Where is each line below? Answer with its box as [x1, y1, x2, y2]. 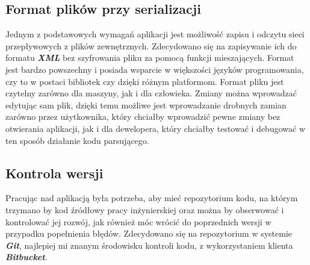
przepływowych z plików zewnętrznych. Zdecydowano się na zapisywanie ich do [5, 39, 297, 52]
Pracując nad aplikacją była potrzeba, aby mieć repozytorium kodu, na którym [5, 192, 298, 204]
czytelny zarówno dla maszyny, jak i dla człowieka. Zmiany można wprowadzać [5, 87, 297, 99]
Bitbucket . [5, 251, 48, 263]
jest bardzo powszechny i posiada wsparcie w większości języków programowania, [5, 63, 304, 75]
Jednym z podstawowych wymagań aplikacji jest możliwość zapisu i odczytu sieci [5, 28, 305, 40]
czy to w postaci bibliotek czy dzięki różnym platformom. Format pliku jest [5, 75, 284, 87]
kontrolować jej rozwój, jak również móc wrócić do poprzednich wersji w [5, 215, 271, 228]
